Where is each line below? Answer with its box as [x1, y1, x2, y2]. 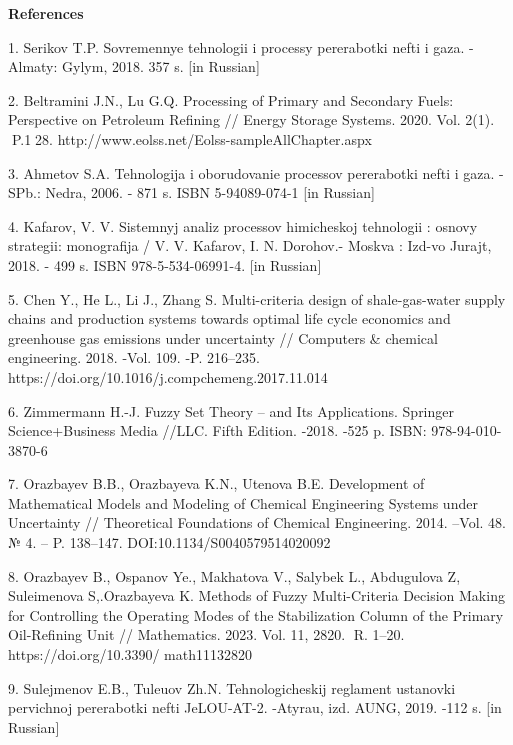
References [8, 3, 84, 23]
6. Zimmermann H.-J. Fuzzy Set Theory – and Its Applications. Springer [8, 400, 454, 421]
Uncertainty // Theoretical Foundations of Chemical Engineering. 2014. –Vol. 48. [8, 512, 507, 533]
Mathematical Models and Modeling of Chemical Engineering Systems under [8, 492, 478, 513]
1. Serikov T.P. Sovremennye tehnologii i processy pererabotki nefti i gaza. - [8, 36, 474, 57]
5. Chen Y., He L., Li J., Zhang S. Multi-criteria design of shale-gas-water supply [8, 288, 506, 309]
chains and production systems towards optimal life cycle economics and [8, 308, 451, 329]
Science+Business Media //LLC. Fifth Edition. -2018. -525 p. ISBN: [8, 420, 427, 441]
